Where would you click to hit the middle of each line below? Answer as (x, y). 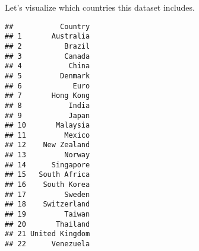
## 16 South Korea (48, 185)
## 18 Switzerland (48, 204)
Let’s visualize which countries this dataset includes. (100, 7)
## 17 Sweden (48, 194)
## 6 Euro (48, 86)
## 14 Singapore (48, 165)
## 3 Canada (48, 56)
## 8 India (48, 105)
